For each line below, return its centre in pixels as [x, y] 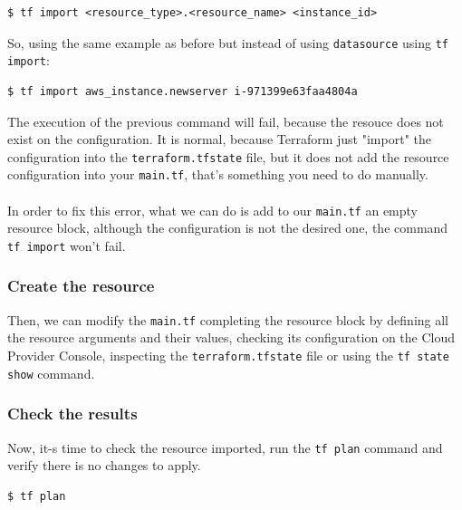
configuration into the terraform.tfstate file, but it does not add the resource [228, 156]
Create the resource [81, 286]
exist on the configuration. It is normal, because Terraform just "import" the [219, 139]
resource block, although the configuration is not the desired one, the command [228, 228]
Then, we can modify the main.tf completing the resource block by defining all [228, 319]
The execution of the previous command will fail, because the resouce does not [226, 121]
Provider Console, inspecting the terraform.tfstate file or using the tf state [228, 355]
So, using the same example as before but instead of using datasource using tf [228, 42]
